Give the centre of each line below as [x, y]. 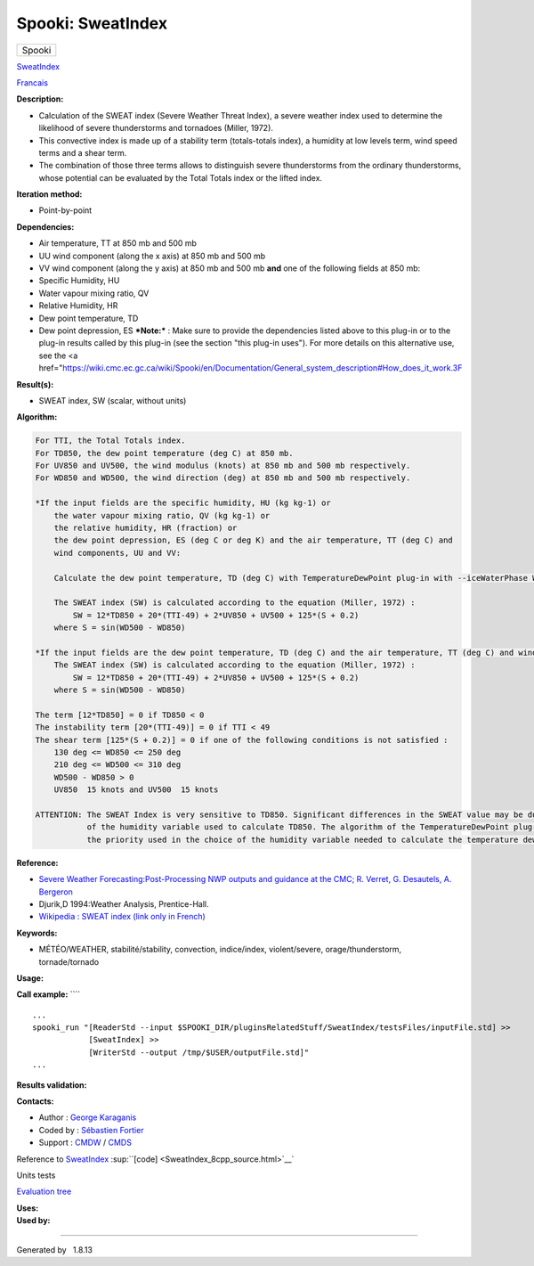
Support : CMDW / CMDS [85, 1143]
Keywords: [37, 933]
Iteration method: [49, 194]
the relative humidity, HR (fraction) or [146, 528]
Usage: [30, 978]
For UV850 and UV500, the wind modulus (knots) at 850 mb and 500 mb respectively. [223, 466]
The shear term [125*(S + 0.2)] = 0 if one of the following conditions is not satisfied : [242, 740]
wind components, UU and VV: [117, 553]
